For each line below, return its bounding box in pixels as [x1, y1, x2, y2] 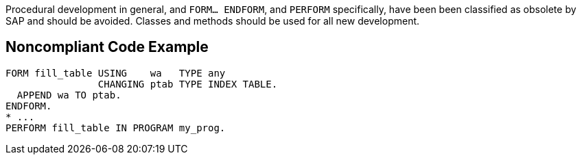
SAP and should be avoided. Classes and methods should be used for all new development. [5, 15, 420, 27]
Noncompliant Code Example [5, 38, 209, 56]
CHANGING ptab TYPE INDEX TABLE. [97, 78, 278, 90]
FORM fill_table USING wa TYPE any [5, 67, 226, 79]
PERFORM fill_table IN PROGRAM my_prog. [5, 122, 226, 133]
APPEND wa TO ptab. [16, 89, 121, 101]
